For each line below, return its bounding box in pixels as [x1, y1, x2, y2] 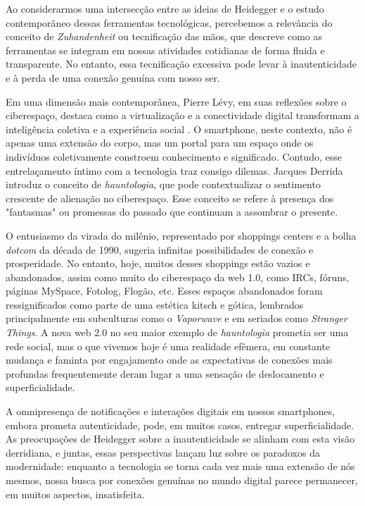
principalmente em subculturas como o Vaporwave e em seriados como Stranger [6, 311, 347, 326]
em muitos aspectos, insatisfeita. [6, 486, 145, 501]
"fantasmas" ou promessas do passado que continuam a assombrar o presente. [6, 204, 338, 219]
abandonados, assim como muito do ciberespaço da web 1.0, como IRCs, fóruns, [6, 269, 350, 284]
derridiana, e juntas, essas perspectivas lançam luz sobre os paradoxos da [6, 445, 320, 459]
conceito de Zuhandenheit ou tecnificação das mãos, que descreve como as [6, 29, 323, 44]
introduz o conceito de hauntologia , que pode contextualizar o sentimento [6, 177, 321, 192]
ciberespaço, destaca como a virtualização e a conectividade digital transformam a [6, 108, 359, 123]
